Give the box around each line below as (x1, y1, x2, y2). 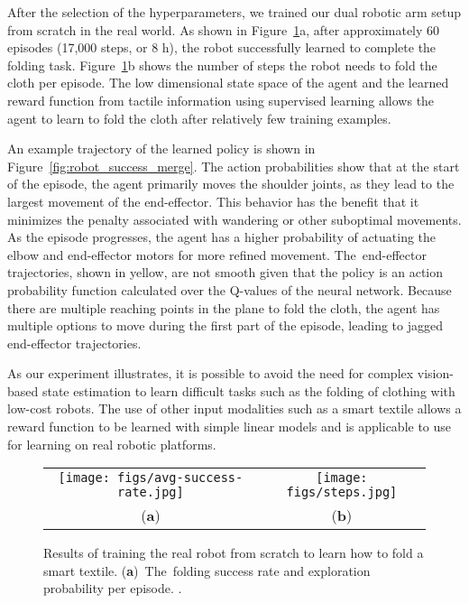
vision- (417, 364, 454, 383)
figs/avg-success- (117, 470, 244, 486)
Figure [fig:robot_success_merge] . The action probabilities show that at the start (7, 156, 460, 175)
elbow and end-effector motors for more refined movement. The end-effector (7, 245, 427, 264)
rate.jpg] (117, 485, 184, 500)
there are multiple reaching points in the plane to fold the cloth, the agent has (7, 298, 440, 317)
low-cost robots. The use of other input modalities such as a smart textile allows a (7, 399, 462, 418)
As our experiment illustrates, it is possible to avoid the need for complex (7, 364, 414, 383)
